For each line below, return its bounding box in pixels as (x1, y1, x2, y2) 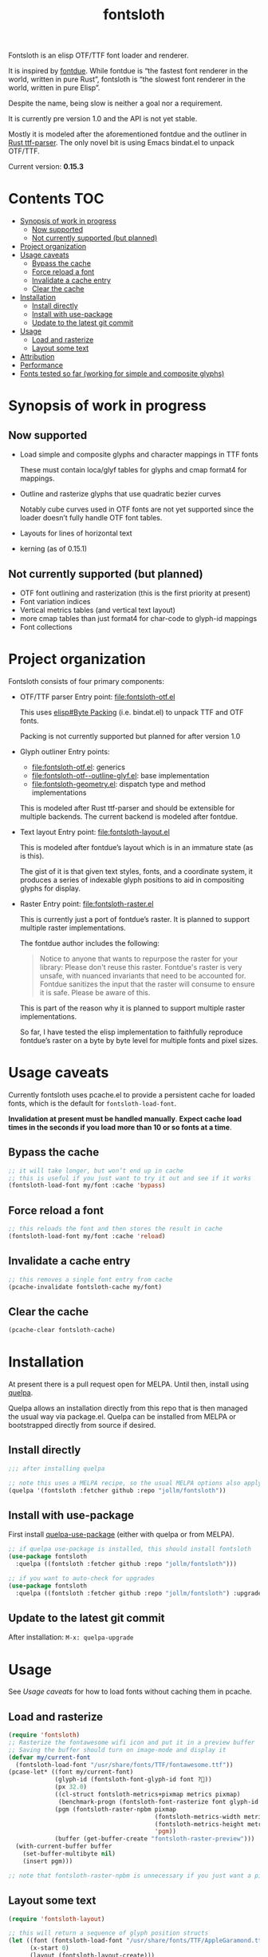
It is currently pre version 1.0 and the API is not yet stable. (8, 114, 198, 124)
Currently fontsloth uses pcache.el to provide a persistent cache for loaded (8, 1089, 255, 1099)
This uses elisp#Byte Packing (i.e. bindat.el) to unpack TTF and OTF (19, 707, 244, 717)
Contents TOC (8, 190, 104, 208)
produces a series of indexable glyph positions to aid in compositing (19, 875, 245, 884)
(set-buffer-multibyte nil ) (22, 1850, 116, 1858)
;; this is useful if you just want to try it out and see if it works (8, 1174, 251, 1182)
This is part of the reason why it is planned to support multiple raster (19, 1003, 246, 1013)
